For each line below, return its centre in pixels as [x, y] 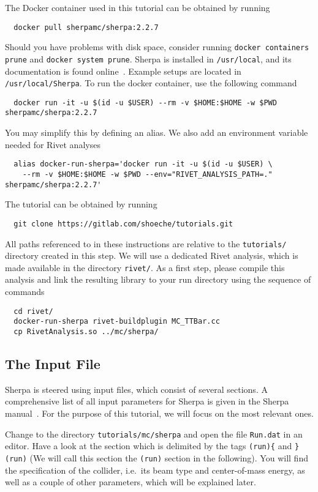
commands [25, 292]
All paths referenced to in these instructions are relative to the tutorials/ [146, 243]
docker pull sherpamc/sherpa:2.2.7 [86, 27]
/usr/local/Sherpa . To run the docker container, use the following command [151, 83]
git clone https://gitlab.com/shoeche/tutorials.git [123, 224]
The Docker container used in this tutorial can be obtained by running [138, 7]
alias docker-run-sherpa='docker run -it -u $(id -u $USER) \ [143, 164]
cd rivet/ [33, 311]
